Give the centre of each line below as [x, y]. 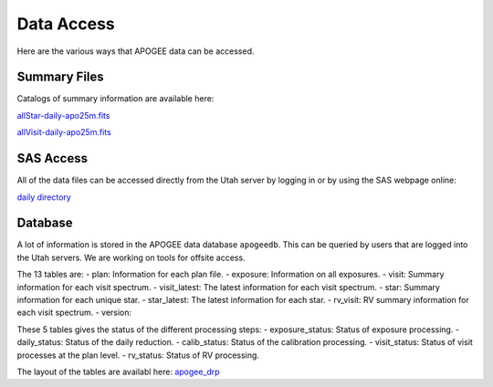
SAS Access [52, 158]
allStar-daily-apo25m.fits [63, 115]
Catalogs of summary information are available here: [115, 99]
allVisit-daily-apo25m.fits [64, 132]
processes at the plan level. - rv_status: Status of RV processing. [138, 355]
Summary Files [60, 77]
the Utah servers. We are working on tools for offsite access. [131, 257]
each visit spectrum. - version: [74, 313]
